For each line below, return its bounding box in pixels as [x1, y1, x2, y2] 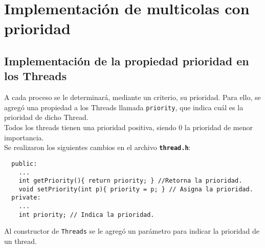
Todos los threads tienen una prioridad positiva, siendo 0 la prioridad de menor [4, 122, 253, 132]
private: [11, 194, 41, 202]
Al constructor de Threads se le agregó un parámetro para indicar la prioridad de [4, 226, 260, 236]
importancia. [4, 132, 44, 142]
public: [11, 160, 37, 167]
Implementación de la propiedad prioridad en [4, 53, 249, 68]
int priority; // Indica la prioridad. [18, 211, 154, 218]
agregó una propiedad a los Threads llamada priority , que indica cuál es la [4, 102, 244, 112]
